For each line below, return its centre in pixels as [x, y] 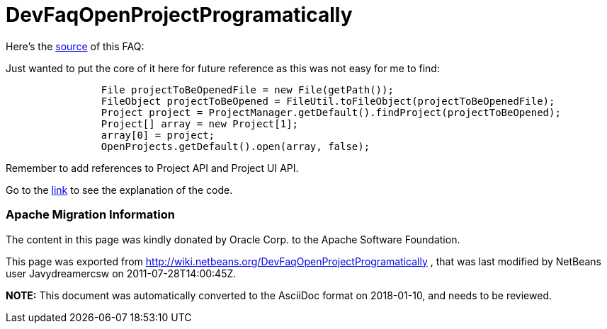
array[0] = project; [158, 135]
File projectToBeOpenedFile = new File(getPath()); [247, 90]
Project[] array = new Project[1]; [200, 123]
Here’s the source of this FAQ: [75, 46]
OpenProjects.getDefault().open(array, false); [236, 146]
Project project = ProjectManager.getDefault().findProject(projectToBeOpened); [331, 112]
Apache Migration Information [90, 215]
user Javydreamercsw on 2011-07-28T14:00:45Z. [121, 273]
